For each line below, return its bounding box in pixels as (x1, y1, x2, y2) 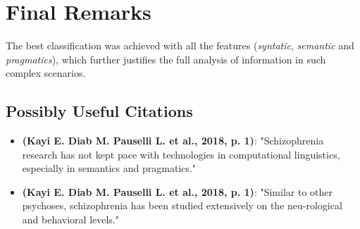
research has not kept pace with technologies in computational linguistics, (22, 147, 340, 161)
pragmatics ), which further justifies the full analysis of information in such (6, 51, 326, 66)
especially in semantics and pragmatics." (22, 161, 197, 175)
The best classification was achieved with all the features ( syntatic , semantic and (6, 38, 354, 53)
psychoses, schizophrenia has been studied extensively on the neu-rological (22, 198, 342, 213)
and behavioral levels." (22, 212, 119, 227)
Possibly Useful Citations (6, 100, 193, 122)
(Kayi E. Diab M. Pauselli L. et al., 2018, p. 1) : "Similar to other (22, 184, 333, 199)
